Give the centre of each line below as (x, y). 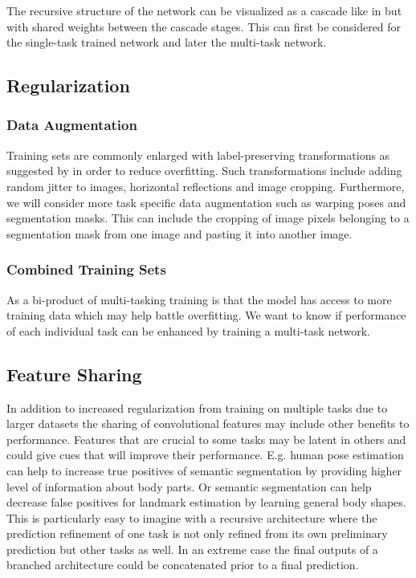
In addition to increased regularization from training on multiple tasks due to (197, 407)
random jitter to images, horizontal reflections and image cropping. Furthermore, (206, 186)
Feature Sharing (74, 374)
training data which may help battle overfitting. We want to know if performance (206, 315)
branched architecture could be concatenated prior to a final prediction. (183, 565)
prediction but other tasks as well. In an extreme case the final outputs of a (192, 549)
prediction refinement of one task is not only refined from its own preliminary (197, 533)
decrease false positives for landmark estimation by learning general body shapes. (206, 502)
